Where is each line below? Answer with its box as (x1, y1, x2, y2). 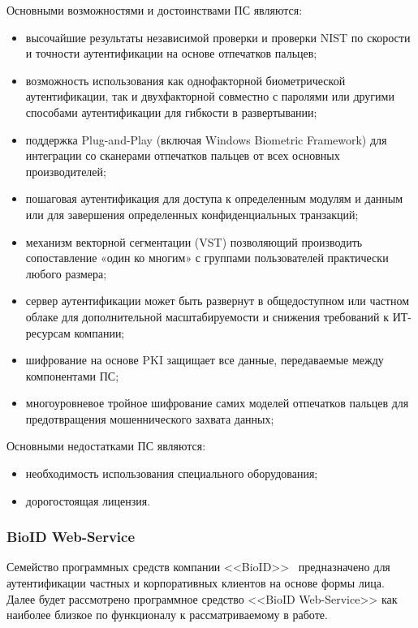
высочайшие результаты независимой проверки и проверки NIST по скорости (25, 28, 411, 45)
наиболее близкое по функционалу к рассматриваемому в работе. (6, 606, 328, 623)
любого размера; (25, 265, 107, 282)
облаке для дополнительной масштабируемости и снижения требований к (25, 308, 390, 325)
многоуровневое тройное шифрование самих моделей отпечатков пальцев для (25, 394, 409, 411)
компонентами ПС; (25, 367, 119, 384)
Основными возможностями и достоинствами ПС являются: (6, 2, 303, 18)
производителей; (25, 162, 106, 179)
